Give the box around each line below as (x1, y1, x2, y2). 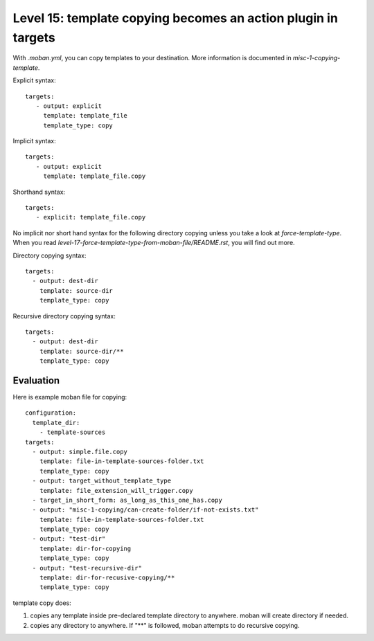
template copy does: (12, 599, 72, 607)
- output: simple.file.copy (32, 447, 128, 455)
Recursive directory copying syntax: (12, 312, 116, 320)
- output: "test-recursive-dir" (32, 564, 142, 572)
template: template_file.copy (43, 172, 146, 180)
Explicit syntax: (12, 76, 57, 84)
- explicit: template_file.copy (35, 213, 146, 222)
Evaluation (12, 374, 60, 386)
